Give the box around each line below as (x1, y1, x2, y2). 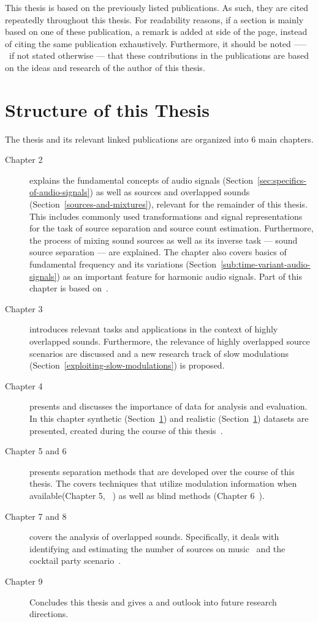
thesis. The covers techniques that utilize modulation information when (29, 477, 297, 490)
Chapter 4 (5, 379, 43, 392)
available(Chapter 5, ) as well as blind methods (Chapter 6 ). (29, 489, 265, 501)
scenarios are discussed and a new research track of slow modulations (29, 347, 289, 359)
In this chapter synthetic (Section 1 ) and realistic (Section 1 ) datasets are (29, 411, 309, 424)
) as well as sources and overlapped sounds (89, 185, 250, 198)
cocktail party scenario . (29, 554, 121, 567)
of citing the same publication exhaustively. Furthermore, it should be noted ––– (5, 37, 307, 50)
